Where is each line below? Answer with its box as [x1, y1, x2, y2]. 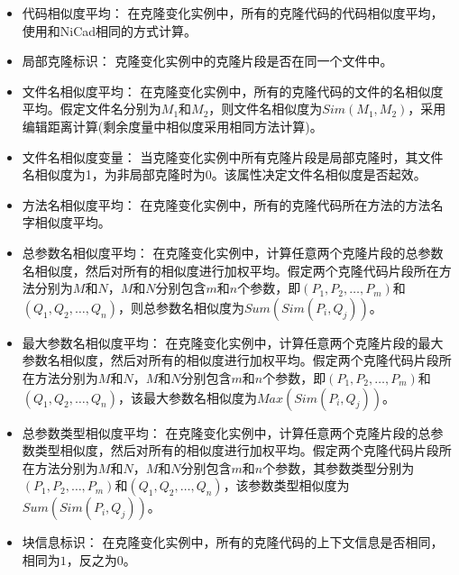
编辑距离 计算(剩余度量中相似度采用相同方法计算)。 [22, 116, 323, 135]
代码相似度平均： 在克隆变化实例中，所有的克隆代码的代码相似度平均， [22, 4, 444, 22]
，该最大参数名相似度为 [117, 388, 257, 406]
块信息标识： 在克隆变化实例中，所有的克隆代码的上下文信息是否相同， [22, 533, 444, 552]
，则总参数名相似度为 [117, 297, 244, 316]
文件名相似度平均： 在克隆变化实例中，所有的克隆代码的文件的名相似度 [22, 81, 444, 100]
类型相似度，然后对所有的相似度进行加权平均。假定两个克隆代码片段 [34, 441, 439, 460]
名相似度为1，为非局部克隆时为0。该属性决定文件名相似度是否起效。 [22, 165, 427, 184]
